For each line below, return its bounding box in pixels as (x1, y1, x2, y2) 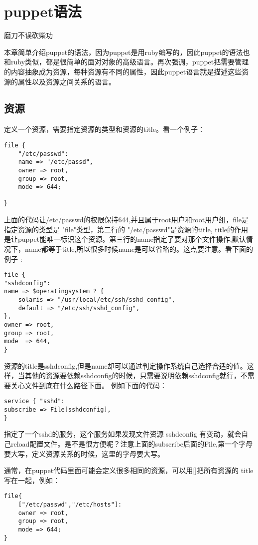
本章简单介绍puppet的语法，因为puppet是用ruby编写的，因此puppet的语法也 (4, 46, 250, 57)
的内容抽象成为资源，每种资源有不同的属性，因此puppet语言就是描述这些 (4, 66, 242, 76)
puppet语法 (4, 1, 82, 21)
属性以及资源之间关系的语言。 (17, 76, 116, 86)
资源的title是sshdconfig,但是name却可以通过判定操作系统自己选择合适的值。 (4, 360, 247, 371)
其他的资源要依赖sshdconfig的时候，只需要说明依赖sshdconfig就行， (24, 370, 241, 381)
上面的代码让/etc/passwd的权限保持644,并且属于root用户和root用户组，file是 (4, 214, 249, 225)
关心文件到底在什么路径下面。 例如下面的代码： (10, 380, 167, 390)
